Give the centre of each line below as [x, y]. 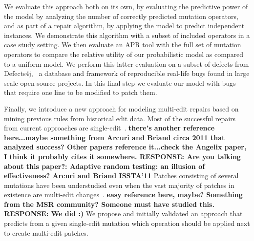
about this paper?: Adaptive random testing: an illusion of [105, 166]
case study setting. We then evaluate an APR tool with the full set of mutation [123, 45]
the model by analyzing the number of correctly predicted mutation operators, [121, 16]
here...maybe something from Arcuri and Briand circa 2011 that [115, 137]
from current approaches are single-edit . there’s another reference [109, 128]
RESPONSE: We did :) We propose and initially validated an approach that [123, 213]
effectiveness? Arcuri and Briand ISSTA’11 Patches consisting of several [121, 176]
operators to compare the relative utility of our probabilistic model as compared [124, 54]
